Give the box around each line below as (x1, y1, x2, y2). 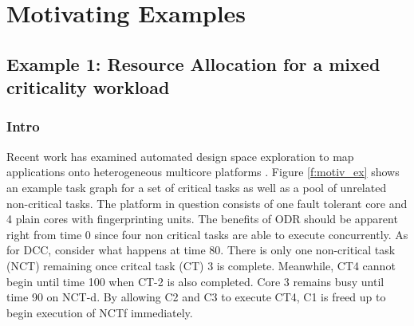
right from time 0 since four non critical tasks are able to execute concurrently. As (6, 226, 408, 242)
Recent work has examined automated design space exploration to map (6, 147, 354, 164)
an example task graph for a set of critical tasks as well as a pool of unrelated (6, 179, 387, 195)
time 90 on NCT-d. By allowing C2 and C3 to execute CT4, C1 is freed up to (6, 289, 386, 305)
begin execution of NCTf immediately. (6, 304, 193, 320)
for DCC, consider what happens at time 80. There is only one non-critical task (6, 242, 396, 258)
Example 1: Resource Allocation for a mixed (6, 51, 380, 76)
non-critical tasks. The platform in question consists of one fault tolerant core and (6, 194, 408, 211)
